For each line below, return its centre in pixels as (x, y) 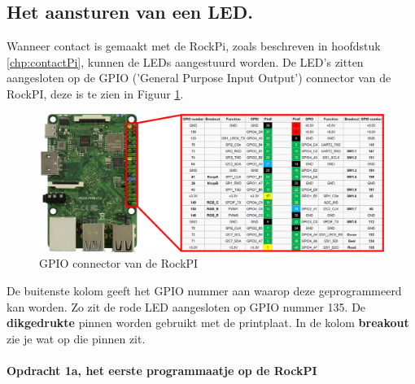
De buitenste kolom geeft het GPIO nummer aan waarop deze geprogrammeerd (204, 290)
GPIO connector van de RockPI (119, 263)
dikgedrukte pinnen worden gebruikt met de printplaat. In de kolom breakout (208, 323)
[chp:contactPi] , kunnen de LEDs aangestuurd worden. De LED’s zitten (185, 61)
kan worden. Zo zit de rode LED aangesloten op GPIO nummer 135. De (186, 306)
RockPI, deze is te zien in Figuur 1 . (95, 93)
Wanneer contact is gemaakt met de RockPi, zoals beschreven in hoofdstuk (194, 46)
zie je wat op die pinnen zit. (76, 338)
